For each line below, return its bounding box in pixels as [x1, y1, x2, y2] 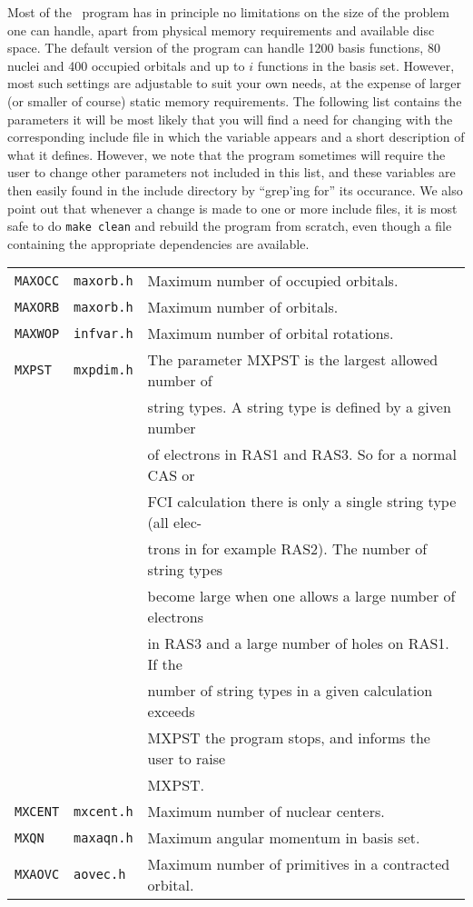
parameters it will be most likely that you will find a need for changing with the [7, 109, 453, 128]
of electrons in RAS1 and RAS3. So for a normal [147, 444, 457, 465]
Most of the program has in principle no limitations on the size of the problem [7, 3, 449, 21]
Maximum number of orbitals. [147, 296, 339, 318]
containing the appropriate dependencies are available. [7, 234, 310, 253]
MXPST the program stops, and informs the [147, 727, 430, 749]
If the [147, 653, 182, 675]
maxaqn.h [74, 830, 133, 845]
